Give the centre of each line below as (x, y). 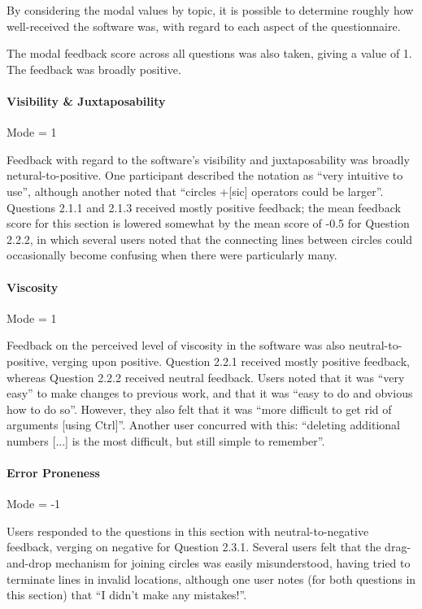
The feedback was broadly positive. (94, 69)
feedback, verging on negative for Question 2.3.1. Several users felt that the (194, 547)
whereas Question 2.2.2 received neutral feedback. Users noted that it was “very (206, 377)
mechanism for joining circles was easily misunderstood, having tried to (233, 563)
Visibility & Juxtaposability (86, 100)
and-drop (29, 563)
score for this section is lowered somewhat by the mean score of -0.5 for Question (208, 223)
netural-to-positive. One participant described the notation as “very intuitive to (205, 175)
